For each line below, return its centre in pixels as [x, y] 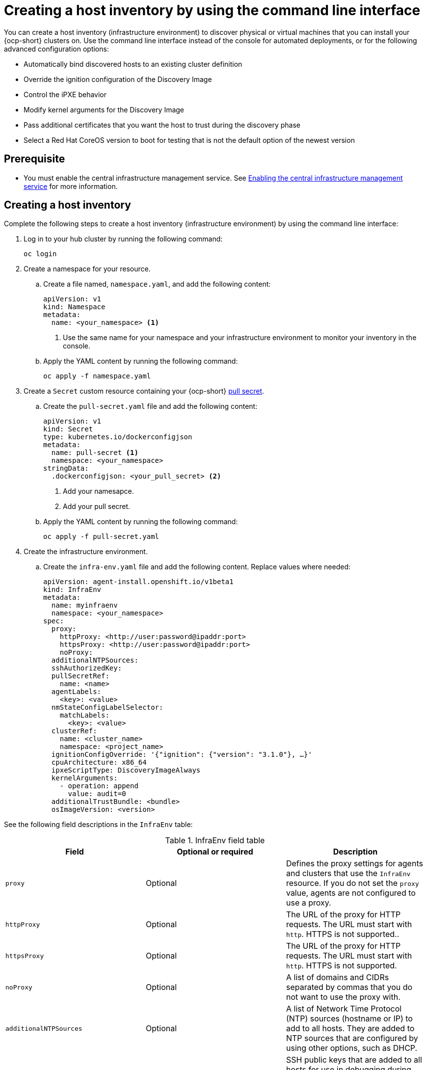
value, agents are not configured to [351, 893]
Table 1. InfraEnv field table [215, 841]
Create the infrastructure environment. [86, 552]
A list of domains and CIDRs [337, 977]
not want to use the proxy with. [343, 997]
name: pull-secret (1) [95, 453]
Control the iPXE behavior [65, 94]
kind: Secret [68, 429]
